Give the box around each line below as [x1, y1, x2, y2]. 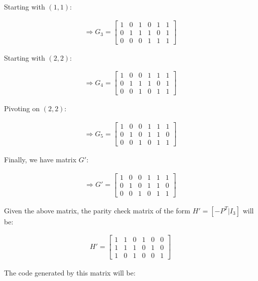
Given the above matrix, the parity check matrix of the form [4, 205, 190, 215]
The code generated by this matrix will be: [4, 267, 136, 277]
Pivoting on [4, 103, 40, 114]
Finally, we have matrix [4, 154, 77, 165]
